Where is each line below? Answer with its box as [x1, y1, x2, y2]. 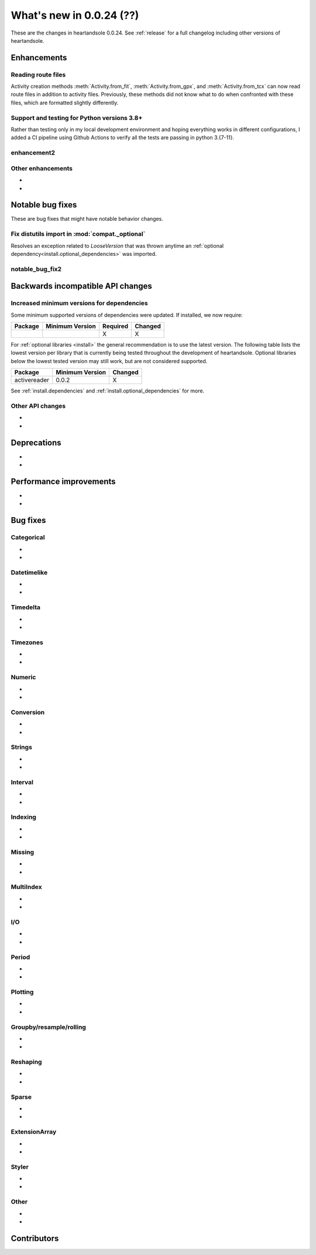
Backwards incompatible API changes [11, 281, 152, 291]
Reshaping [11, 1058, 42, 1066]
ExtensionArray [11, 1128, 57, 1136]
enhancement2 [11, 149, 56, 157]
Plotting [11, 988, 34, 996]
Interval [11, 778, 33, 786]
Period [11, 953, 30, 961]
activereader [14, 376, 50, 384]
